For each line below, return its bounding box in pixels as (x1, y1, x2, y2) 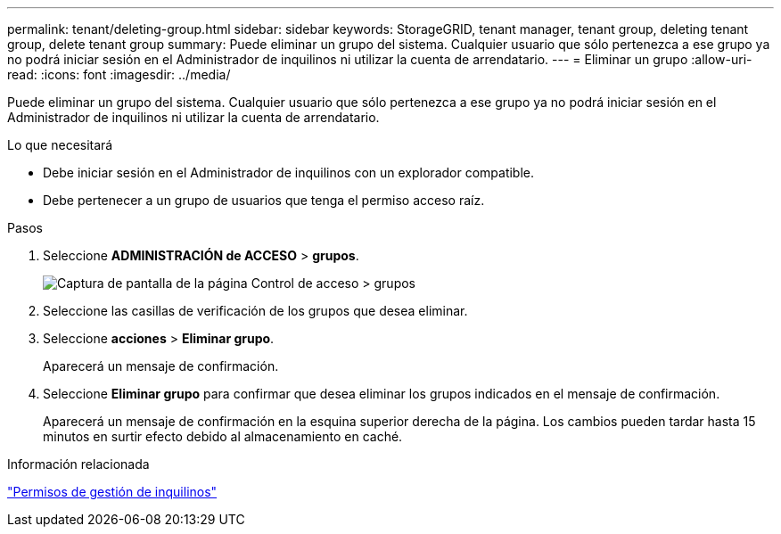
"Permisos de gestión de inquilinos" (7, 484, 218, 499)
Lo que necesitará (7, 137, 113, 152)
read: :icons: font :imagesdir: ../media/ (7, 67, 231, 82)
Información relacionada (7, 456, 150, 472)
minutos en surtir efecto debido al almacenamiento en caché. (43, 429, 403, 444)
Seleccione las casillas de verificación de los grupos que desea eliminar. (43, 303, 468, 318)
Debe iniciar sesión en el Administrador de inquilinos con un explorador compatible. (43, 165, 535, 180)
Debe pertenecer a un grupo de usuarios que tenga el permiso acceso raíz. (43, 193, 485, 208)
